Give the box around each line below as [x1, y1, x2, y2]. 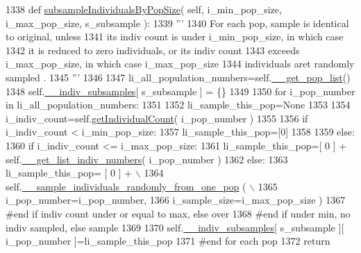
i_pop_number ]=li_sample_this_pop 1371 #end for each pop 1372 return [6, 234, 330, 248]
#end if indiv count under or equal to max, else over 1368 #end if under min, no [6, 206, 351, 220]
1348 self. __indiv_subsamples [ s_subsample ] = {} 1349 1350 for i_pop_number [6, 83, 355, 98]
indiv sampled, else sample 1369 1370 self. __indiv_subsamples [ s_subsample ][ [6, 220, 344, 234]
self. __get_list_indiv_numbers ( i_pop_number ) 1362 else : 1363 [6, 152, 288, 166]
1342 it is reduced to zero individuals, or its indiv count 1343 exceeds [6, 42, 300, 57]
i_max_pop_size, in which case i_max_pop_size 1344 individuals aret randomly [6, 56, 355, 71]
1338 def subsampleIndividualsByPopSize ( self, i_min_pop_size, [6, 2, 282, 16]
